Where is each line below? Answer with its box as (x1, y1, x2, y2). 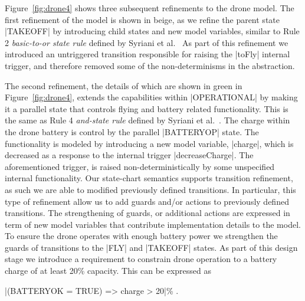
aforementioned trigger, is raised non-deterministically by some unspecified (5, 160, 275, 172)
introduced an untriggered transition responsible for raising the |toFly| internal (5, 48, 290, 60)
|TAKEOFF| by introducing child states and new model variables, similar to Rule (5, 25, 300, 37)
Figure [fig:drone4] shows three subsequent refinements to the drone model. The (5, 2, 294, 14)
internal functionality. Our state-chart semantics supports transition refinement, (5, 172, 293, 184)
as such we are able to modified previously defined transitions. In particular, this (5, 183, 296, 195)
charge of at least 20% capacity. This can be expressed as (5, 264, 212, 277)
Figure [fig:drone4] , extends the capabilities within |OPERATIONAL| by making (5, 91, 298, 103)
